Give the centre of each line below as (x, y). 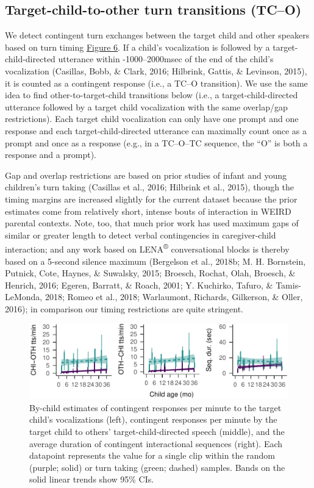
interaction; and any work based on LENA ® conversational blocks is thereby (147, 248)
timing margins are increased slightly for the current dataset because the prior (151, 199)
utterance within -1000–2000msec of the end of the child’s (166, 59)
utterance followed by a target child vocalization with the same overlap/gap (146, 106)
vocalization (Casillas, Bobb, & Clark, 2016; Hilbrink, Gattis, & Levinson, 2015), (156, 70)
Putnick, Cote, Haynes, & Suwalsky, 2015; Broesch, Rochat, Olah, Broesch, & (150, 273)
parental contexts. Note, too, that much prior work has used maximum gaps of (152, 223)
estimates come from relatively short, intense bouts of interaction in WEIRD (148, 211)
